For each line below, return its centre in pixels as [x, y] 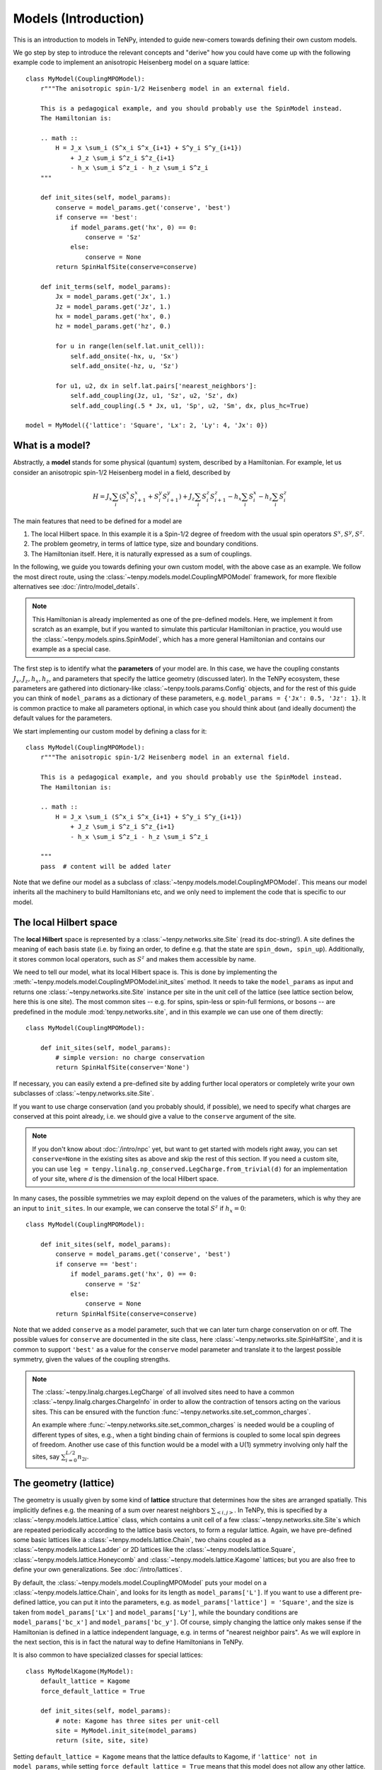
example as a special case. [71, 649]
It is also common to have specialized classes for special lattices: [108, 1655]
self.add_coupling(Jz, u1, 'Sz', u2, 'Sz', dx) [154, 396]
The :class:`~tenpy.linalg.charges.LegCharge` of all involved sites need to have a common [163, 1392]
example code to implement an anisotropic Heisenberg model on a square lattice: [132, 62]
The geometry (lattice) [64, 1483]
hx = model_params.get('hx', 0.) [113, 316]
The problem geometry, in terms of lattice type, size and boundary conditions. [144, 544]
